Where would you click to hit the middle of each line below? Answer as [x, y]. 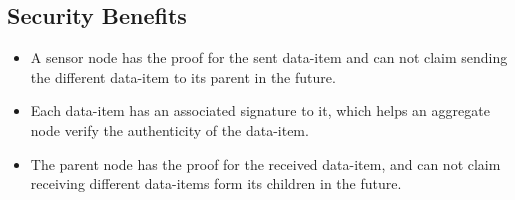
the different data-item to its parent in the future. [183, 76]
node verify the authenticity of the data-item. [169, 129]
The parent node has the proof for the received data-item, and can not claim [265, 163]
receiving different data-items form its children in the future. [216, 183]
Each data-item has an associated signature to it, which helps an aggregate [260, 110]
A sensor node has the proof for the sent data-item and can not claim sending [269, 57]
